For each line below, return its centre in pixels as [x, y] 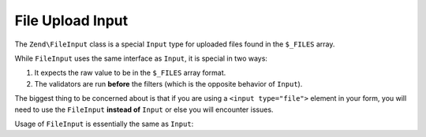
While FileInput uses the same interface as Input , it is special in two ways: [141, 58]
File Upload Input [71, 20]
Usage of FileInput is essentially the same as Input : [104, 124]
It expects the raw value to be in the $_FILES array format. [130, 73]
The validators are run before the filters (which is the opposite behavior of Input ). [168, 83]
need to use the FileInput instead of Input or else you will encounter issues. [144, 109]
